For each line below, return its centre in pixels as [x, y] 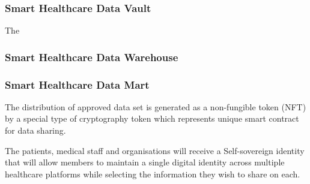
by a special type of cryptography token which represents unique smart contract [152, 118]
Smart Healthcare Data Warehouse [92, 57]
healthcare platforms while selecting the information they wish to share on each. [153, 174]
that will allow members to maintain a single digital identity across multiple [145, 162]
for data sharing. [35, 130]
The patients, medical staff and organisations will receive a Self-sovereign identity [155, 150]
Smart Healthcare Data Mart [77, 84]
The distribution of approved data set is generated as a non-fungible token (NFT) [156, 106]
